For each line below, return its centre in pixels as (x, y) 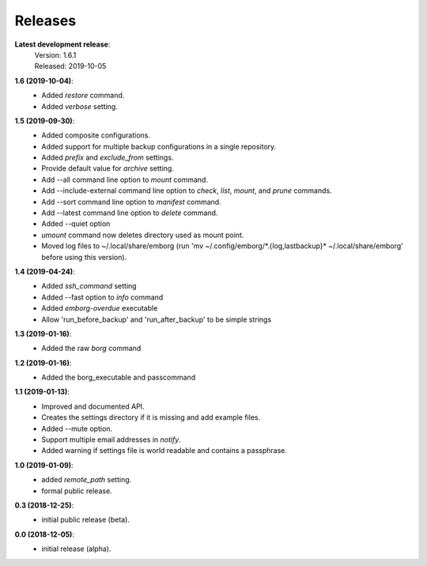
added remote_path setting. (87, 480)
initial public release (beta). (86, 520)
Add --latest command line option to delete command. (130, 213)
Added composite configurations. (96, 135)
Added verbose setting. (79, 106)
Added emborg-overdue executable (100, 308)
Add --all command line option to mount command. (125, 179)
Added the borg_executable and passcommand (119, 377)
